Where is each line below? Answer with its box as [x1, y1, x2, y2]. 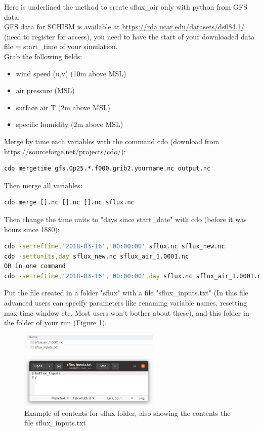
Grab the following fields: [4, 51, 82, 61]
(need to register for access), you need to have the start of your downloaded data [4, 31, 255, 41]
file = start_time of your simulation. [4, 41, 118, 52]
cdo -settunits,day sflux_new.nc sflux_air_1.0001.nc [4, 252, 189, 260]
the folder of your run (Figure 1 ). [4, 317, 107, 328]
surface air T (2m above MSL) [16, 102, 111, 112]
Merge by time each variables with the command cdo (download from [4, 136, 220, 146]
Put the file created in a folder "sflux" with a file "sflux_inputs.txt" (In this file [4, 287, 248, 298]
